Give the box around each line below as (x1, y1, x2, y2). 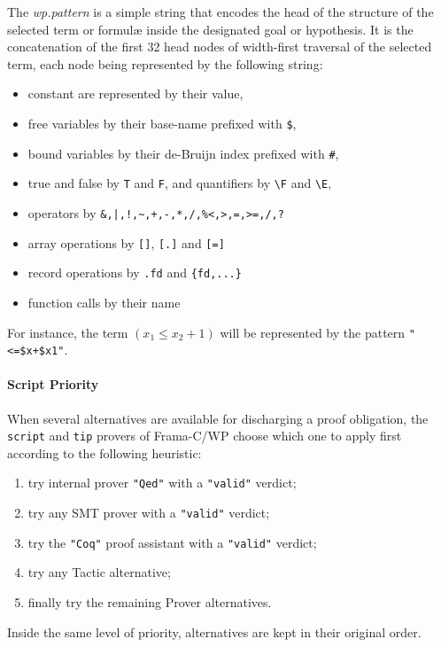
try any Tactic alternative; (27, 563, 171, 581)
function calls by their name (27, 292, 181, 311)
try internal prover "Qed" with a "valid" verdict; (27, 473, 297, 492)
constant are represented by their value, (27, 84, 244, 103)
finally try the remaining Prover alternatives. (27, 593, 272, 612)
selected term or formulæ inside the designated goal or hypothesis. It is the (7, 19, 414, 38)
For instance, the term (7, 323, 128, 341)
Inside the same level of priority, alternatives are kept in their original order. (7, 622, 422, 641)
